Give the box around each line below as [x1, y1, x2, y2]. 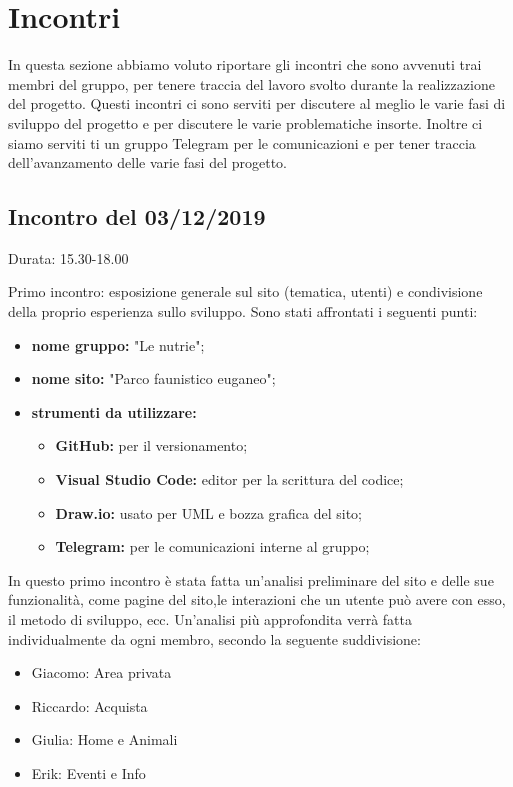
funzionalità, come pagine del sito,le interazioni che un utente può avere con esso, [8, 589, 506, 610]
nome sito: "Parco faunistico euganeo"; [31, 368, 276, 389]
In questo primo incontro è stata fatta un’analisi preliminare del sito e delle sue [8, 569, 494, 590]
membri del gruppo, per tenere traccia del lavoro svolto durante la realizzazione [8, 73, 495, 94]
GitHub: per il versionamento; [55, 435, 248, 456]
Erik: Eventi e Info [31, 762, 146, 783]
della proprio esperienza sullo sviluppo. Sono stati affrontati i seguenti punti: [8, 301, 478, 322]
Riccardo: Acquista [31, 695, 148, 716]
